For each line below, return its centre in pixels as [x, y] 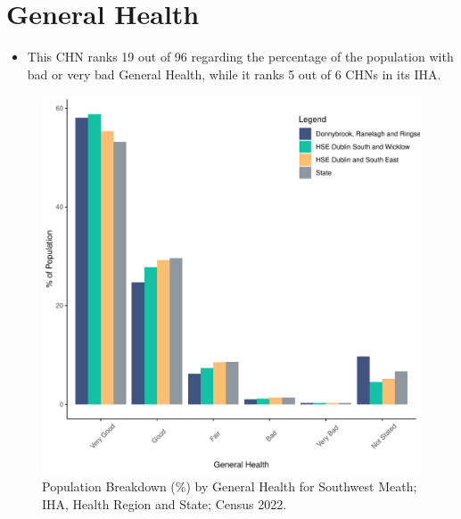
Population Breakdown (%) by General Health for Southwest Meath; [230, 486]
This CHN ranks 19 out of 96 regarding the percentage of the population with [240, 57]
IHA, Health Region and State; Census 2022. [165, 503]
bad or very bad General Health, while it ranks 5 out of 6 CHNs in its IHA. [234, 74]
